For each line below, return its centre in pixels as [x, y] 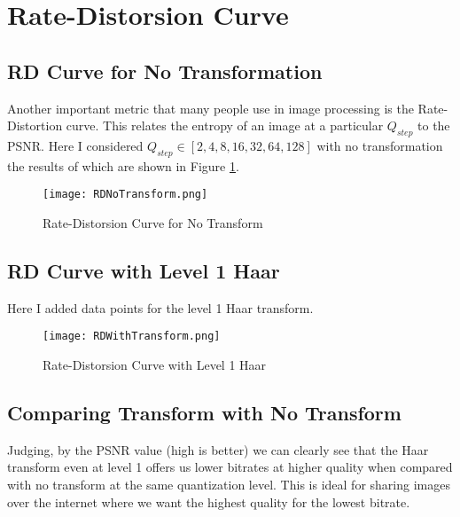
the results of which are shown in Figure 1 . [123, 165]
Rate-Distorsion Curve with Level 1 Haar [155, 365]
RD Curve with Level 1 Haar [144, 270]
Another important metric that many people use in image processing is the [211, 108]
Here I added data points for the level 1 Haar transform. [160, 307]
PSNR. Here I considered [75, 145]
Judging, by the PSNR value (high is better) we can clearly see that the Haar [218, 449]
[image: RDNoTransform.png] [125, 195]
